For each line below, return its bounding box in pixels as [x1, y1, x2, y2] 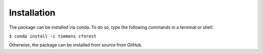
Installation [9, 7, 56, 18]
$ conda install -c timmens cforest [9, 33, 97, 39]
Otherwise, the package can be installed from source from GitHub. [9, 42, 143, 48]
